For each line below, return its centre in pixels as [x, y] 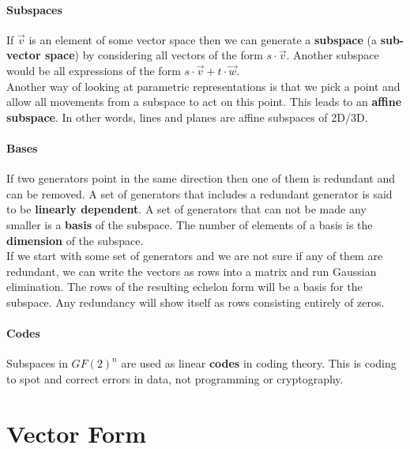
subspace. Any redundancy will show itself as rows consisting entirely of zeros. [196, 302]
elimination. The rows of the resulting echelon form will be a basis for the [184, 287]
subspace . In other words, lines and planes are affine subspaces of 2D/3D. [187, 117]
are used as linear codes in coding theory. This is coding [259, 363]
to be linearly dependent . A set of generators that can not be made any [186, 209]
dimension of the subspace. [75, 240]
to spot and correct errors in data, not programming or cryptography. [175, 378]
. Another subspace [333, 55]
